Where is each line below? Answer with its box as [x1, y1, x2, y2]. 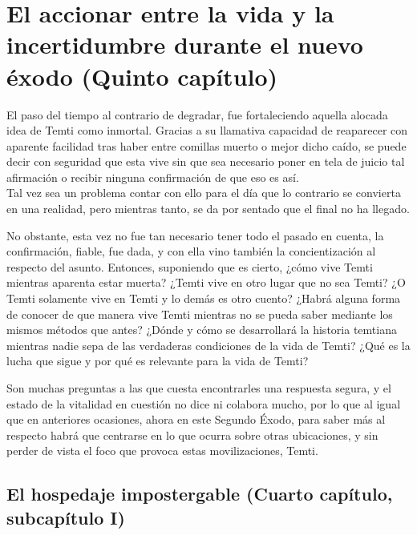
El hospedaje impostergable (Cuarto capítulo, [6, 481, 393, 506]
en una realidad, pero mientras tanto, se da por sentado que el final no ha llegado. [6, 200, 410, 217]
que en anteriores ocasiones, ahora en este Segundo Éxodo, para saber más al [6, 411, 386, 428]
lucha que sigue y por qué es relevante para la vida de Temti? [6, 352, 309, 369]
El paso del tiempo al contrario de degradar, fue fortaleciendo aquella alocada [6, 106, 388, 123]
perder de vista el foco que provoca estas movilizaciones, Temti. [6, 442, 318, 459]
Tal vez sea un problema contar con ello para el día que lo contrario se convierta [6, 184, 401, 201]
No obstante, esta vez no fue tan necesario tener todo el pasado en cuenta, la [6, 227, 384, 243]
